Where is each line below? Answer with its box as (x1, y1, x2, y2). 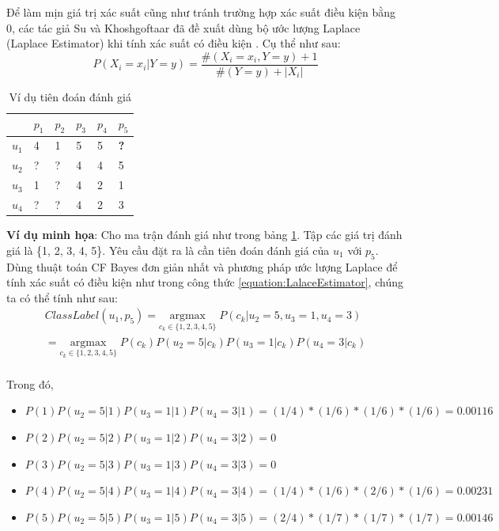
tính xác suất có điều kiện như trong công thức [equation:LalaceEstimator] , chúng (6, 274, 403, 290)
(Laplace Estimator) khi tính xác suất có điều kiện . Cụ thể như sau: (6, 35, 341, 51)
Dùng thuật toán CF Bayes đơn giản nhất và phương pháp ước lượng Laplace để (6, 258, 398, 275)
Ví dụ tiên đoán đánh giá (9, 88, 131, 104)
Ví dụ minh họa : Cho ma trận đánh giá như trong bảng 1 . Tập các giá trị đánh (6, 226, 403, 243)
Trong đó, (6, 375, 54, 392)
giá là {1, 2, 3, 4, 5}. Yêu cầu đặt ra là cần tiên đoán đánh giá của (6, 241, 330, 258)
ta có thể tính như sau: (6, 289, 118, 305)
